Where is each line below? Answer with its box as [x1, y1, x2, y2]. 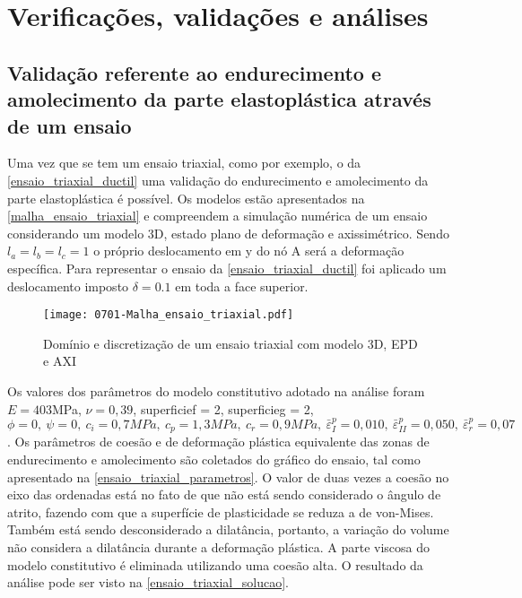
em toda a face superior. [175, 276, 309, 295]
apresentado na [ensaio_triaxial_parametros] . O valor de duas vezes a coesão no [7, 467, 449, 486]
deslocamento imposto [7, 276, 129, 295]
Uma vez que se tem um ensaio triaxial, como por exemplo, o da [7, 153, 361, 172]
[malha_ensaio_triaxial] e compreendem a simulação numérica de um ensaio [7, 206, 428, 225]
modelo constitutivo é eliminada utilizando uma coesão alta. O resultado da [7, 555, 423, 574]
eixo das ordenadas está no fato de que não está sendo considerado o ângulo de [7, 485, 441, 504]
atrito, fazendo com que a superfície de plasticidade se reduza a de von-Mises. [7, 502, 434, 521]
